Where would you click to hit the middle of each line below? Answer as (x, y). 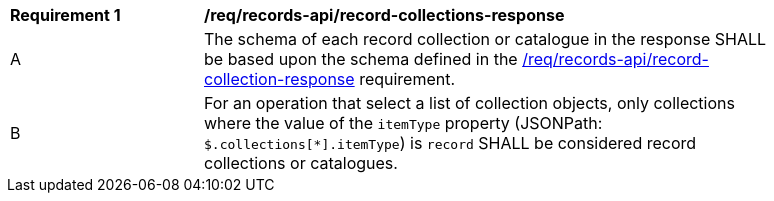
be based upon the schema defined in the (361, 59)
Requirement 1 (65, 15)
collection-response (279, 79)
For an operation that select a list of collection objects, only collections (469, 103)
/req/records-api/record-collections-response (384, 15)
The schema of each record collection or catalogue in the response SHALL (485, 39)
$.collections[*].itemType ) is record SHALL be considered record (450, 143)
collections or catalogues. (301, 163)
